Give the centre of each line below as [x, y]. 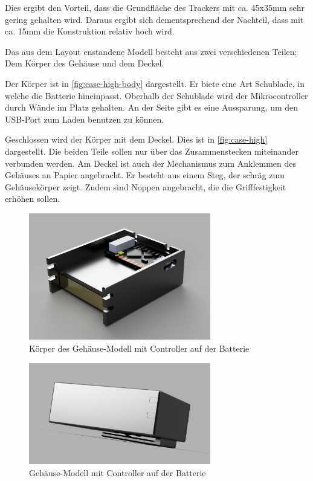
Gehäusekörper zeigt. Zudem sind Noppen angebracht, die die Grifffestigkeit [146, 186]
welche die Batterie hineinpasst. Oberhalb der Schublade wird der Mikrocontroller [156, 95]
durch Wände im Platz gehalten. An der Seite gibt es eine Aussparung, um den [152, 107]
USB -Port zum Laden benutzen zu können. [85, 119]
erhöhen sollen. [33, 199]
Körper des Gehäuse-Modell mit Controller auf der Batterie [139, 348]
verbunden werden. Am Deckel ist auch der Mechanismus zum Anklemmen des [151, 163]
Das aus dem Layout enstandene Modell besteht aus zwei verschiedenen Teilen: [151, 51]
